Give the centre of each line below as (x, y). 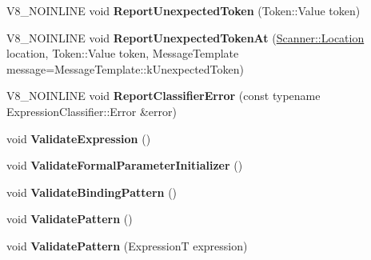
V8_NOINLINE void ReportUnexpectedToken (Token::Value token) (184, 10)
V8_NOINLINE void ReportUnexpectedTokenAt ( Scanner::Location (185, 37)
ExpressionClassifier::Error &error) (92, 111)
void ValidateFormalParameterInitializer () (125, 165)
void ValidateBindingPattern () (92, 192)
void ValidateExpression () (79, 138)
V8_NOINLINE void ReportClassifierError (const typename (164, 96)
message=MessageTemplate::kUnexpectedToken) (125, 68)
